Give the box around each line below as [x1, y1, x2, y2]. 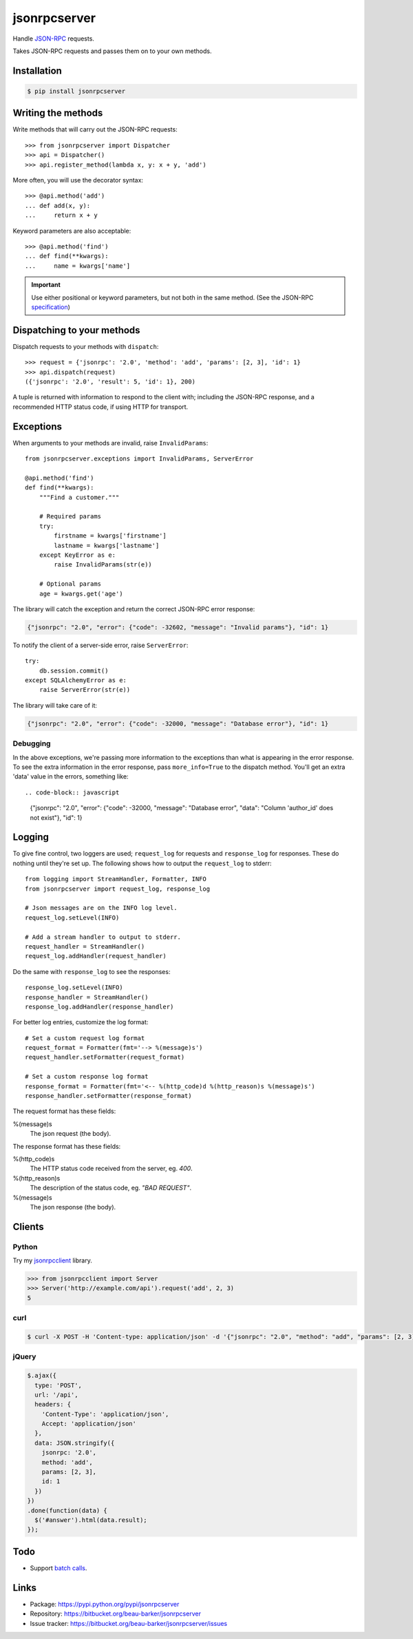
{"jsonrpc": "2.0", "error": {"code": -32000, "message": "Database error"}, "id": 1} [27, 719, 329, 728]
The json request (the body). [30, 1130, 112, 1138]
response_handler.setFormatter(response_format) [25, 1092, 192, 1100]
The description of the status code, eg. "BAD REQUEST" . [30, 1184, 192, 1192]
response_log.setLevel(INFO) [25, 984, 123, 991]
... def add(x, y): [25, 202, 91, 209]
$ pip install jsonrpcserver [27, 87, 126, 95]
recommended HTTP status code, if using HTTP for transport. [12, 403, 189, 411]
